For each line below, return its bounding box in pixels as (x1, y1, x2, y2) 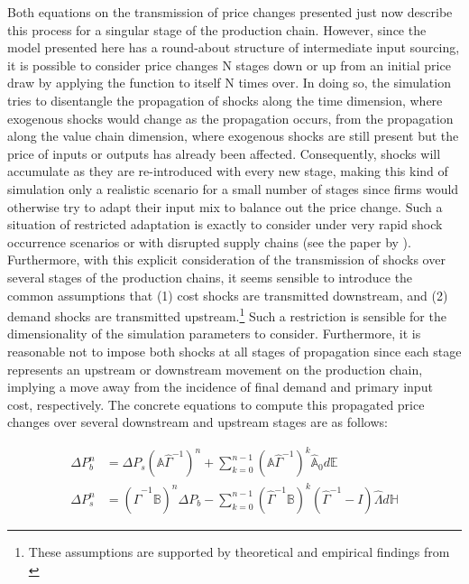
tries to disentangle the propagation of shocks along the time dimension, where (7, 90, 443, 109)
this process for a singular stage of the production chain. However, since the (7, 20, 427, 39)
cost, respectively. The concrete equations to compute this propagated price (7, 394, 425, 413)
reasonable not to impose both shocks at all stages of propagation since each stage (7, 341, 462, 360)
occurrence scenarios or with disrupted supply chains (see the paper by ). (7, 232, 411, 251)
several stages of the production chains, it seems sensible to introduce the (7, 267, 413, 286)
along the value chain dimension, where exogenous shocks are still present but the (7, 126, 459, 145)
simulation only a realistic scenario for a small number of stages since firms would (7, 179, 459, 198)
